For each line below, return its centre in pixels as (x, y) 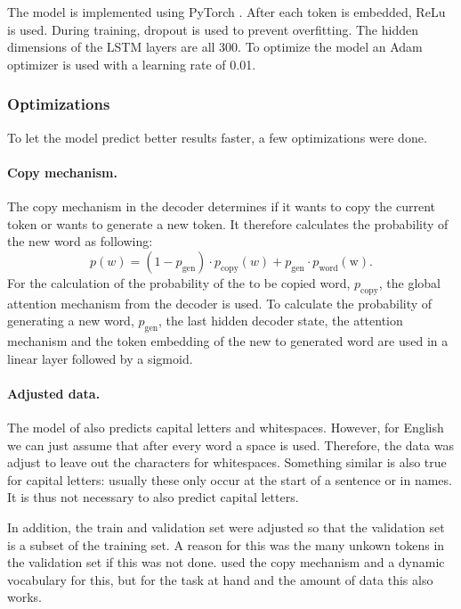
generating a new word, (71, 321)
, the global (409, 282)
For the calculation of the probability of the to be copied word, (179, 282)
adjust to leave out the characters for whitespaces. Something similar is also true (227, 462)
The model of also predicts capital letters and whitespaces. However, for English (226, 427)
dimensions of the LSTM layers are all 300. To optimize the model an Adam (215, 47)
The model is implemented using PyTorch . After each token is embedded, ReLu (226, 12)
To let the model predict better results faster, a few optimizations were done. (217, 137)
